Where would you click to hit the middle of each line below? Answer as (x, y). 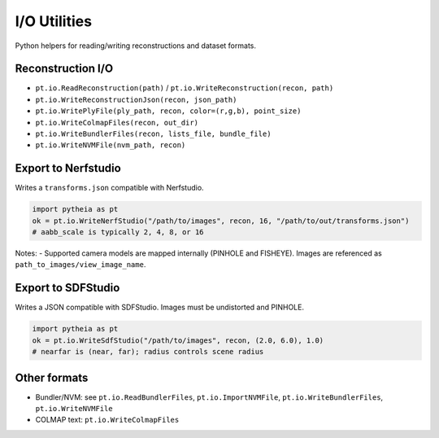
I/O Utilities (54, 21)
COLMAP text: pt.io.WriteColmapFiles (107, 420)
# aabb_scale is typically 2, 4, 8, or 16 (118, 232)
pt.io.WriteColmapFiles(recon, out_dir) (117, 123)
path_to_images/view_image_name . (80, 265)
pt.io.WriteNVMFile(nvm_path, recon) (111, 145)
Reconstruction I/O (64, 69)
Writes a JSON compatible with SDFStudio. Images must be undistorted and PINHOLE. (160, 307)
